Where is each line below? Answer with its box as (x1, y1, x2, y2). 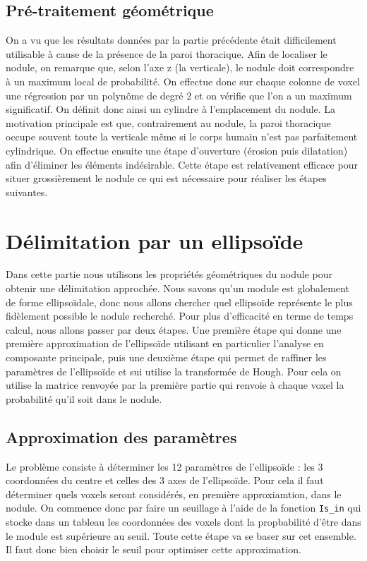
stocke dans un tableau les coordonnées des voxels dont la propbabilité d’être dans (6, 514, 361, 529)
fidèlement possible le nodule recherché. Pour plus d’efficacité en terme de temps (6, 308, 354, 323)
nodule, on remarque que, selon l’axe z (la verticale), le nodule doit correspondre (6, 60, 354, 75)
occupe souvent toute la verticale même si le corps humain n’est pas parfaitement (6, 129, 358, 144)
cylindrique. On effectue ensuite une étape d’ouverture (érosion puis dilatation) (6, 143, 348, 157)
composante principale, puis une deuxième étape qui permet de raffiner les (6, 350, 327, 365)
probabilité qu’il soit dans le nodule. (6, 391, 162, 406)
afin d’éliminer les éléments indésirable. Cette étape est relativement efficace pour (6, 157, 358, 171)
